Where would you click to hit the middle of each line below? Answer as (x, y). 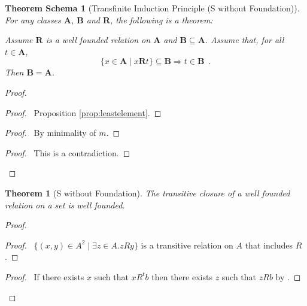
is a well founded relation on (98, 40)
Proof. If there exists (45, 276)
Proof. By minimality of (51, 133)
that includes (269, 245)
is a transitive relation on (187, 245)
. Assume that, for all (244, 40)
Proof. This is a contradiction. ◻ (68, 152)
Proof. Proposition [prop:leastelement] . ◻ (83, 112)
